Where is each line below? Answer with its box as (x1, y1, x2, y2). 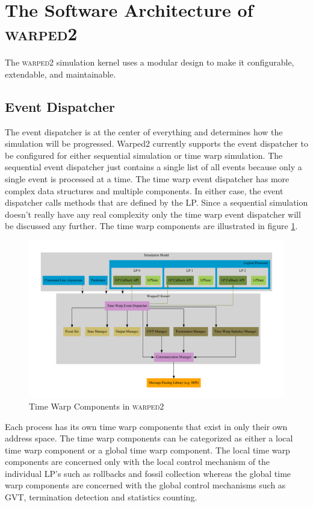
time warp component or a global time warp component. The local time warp (5, 443, 290, 456)
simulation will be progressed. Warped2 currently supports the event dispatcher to (5, 137, 308, 150)
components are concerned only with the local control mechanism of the (5, 455, 270, 468)
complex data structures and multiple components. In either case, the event (5, 184, 284, 197)
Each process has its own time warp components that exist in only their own (5, 420, 288, 432)
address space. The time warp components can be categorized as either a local (5, 432, 293, 444)
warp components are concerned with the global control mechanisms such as (5, 479, 286, 491)
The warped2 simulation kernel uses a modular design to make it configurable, (5, 56, 294, 69)
